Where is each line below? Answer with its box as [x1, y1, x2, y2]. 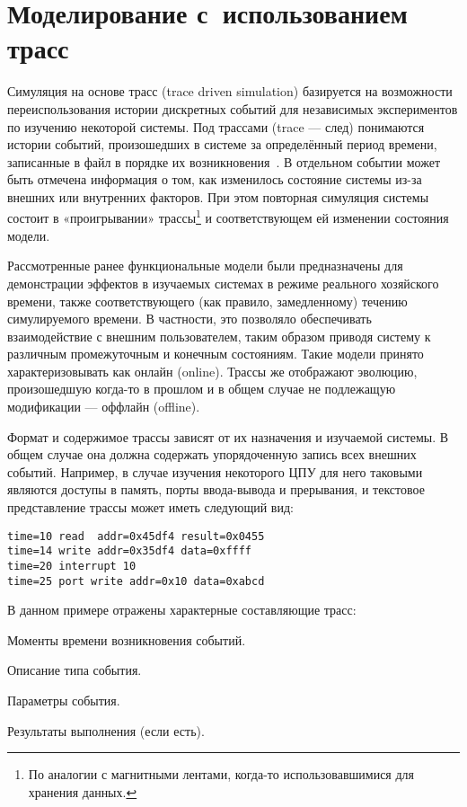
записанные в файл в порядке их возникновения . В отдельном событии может [7, 152, 441, 171]
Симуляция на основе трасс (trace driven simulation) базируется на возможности [7, 82, 453, 101]
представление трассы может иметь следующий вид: [7, 498, 294, 517]
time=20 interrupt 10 [7, 559, 137, 572]
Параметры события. [7, 691, 120, 710]
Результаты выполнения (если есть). [7, 721, 205, 740]
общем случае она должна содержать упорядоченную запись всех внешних [7, 445, 417, 464]
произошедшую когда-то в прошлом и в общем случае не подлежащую [7, 379, 396, 398]
